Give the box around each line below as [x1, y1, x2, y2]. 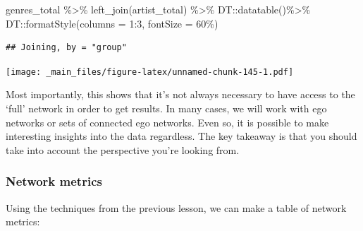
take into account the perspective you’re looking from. [6, 142, 240, 157]
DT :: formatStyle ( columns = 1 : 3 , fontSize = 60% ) [6, 16, 219, 30]
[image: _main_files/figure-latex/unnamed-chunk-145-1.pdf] [6, 66, 294, 77]
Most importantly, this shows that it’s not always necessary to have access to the [6, 87, 355, 102]
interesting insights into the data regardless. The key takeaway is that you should [6, 129, 357, 143]
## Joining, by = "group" [6, 42, 127, 53]
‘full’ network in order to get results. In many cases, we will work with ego [6, 101, 327, 116]
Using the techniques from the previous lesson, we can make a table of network [6, 200, 347, 215]
